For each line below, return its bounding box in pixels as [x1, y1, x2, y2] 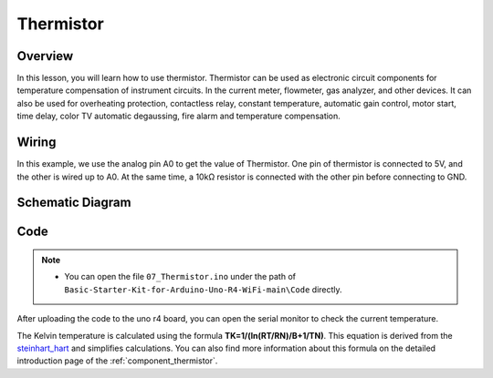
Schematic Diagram [16, 195, 131, 210]
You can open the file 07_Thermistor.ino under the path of [64, 271, 297, 282]
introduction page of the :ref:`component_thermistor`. [16, 355, 218, 366]
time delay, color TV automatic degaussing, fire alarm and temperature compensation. [16, 110, 341, 122]
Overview [16, 48, 74, 64]
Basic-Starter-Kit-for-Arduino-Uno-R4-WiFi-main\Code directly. [64, 283, 342, 295]
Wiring [16, 135, 57, 150]
